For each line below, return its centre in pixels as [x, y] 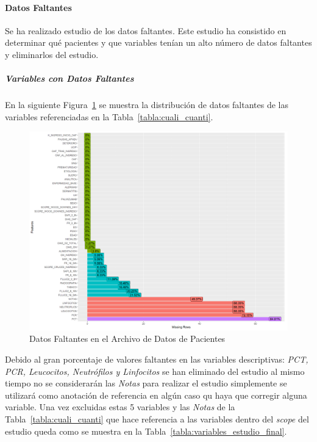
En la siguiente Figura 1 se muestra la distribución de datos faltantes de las [147, 105]
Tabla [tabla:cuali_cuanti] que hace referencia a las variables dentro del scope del [157, 418]
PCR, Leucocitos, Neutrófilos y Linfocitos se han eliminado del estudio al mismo [155, 371]
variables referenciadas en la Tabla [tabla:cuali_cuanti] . [109, 116]
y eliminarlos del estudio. [52, 54]
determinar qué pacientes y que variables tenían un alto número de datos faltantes [158, 42]
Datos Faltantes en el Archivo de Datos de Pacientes [127, 339]
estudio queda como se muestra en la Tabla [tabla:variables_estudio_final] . [146, 431]
